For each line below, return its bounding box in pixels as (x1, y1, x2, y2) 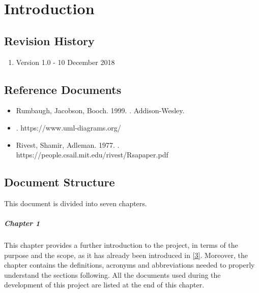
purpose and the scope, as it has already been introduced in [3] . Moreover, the (4, 249, 248, 260)
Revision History (4, 32, 95, 48)
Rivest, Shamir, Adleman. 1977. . (16, 139, 120, 150)
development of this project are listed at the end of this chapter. (4, 279, 205, 290)
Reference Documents (4, 81, 122, 97)
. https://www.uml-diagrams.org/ (16, 122, 121, 133)
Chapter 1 (4, 218, 40, 229)
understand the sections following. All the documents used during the (4, 269, 221, 280)
